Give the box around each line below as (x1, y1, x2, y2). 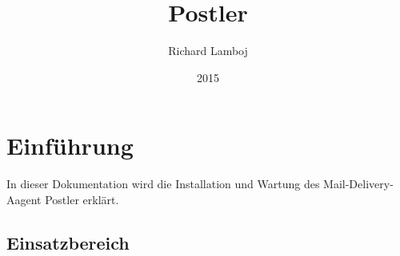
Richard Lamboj (168, 42, 248, 59)
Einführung (6, 129, 134, 162)
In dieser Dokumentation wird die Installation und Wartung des (6, 175, 320, 192)
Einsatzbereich (6, 230, 130, 254)
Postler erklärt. (45, 191, 119, 207)
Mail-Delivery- (323, 175, 394, 192)
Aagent (6, 191, 42, 207)
